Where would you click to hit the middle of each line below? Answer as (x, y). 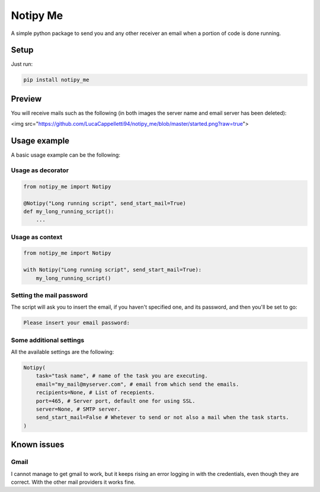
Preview (26, 99)
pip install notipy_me (56, 80)
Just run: (22, 64)
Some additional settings (48, 340)
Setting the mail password (49, 296)
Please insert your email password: (77, 323)
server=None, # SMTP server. (78, 409)
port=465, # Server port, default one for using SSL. (116, 401)
